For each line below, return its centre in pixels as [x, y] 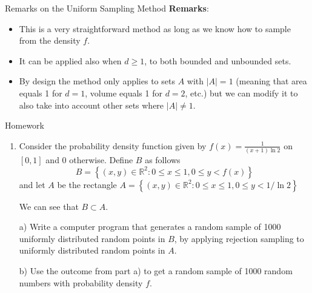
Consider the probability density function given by [113, 145]
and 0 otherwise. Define [89, 160]
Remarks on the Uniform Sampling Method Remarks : [107, 8]
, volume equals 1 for [124, 93]
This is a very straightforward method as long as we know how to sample [155, 28]
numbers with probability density [81, 282]
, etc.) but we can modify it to [241, 93]
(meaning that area [271, 81]
